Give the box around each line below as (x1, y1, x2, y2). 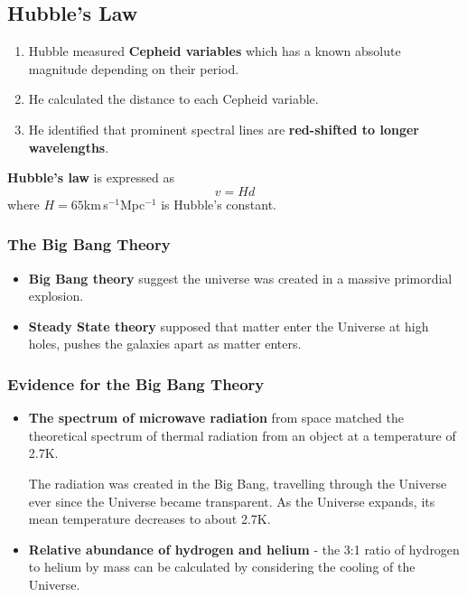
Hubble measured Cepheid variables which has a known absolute (28, 42, 401, 61)
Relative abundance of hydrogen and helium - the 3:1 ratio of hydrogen (28, 539, 460, 558)
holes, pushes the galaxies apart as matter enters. (28, 334, 302, 353)
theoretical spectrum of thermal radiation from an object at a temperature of (28, 425, 456, 444)
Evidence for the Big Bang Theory (7, 372, 265, 395)
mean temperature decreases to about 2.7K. (28, 509, 271, 528)
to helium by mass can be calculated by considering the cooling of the (28, 557, 416, 576)
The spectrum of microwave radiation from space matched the (28, 408, 404, 427)
